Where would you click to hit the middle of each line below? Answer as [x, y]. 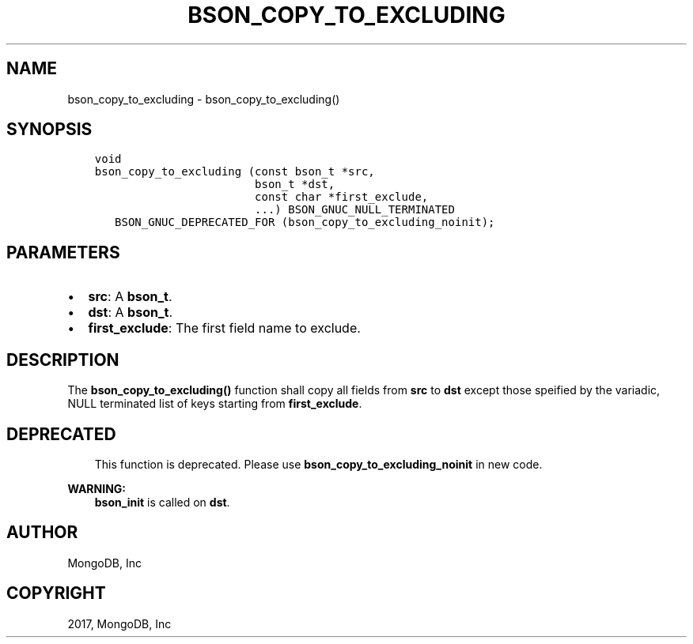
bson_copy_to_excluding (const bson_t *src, [235, 172]
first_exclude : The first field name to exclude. [224, 328]
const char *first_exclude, [342, 197]
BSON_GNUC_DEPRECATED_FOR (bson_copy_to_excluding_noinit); [305, 222]
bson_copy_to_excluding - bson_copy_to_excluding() [204, 99]
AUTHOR [42, 533]
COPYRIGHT [56, 593]
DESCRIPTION [63, 360]
